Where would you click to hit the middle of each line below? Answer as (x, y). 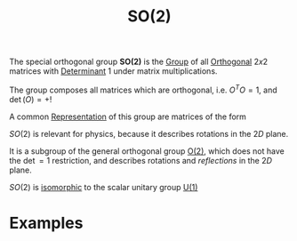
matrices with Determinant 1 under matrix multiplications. (113, 71)
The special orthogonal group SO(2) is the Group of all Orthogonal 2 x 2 (139, 62)
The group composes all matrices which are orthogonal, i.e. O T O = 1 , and (143, 89)
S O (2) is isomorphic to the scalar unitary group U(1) (104, 187)
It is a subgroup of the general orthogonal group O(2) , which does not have (147, 151)
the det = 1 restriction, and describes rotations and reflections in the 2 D (141, 160)
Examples (46, 223)
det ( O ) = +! (31, 99)
